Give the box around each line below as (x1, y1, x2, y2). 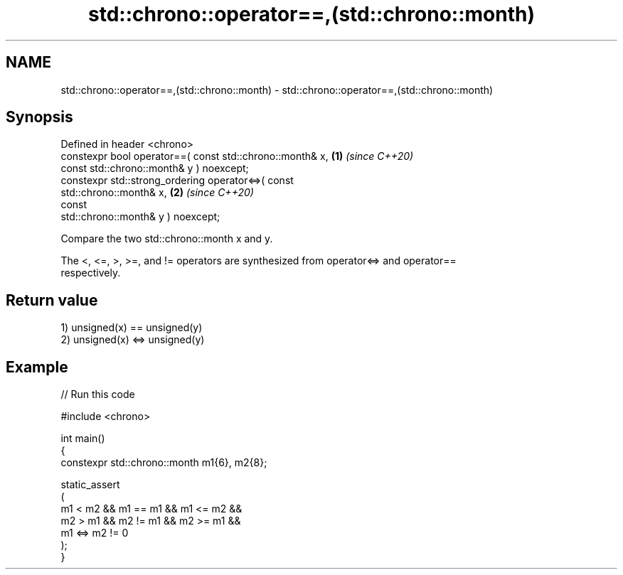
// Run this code (60, 388, 135, 401)
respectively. (60, 267, 121, 279)
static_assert (60, 478, 120, 491)
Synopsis (6, 108, 73, 127)
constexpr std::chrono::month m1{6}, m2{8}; (60, 456, 267, 469)
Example (6, 358, 68, 376)
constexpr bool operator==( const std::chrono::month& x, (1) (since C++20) (60, 150, 414, 163)
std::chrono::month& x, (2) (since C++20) (60, 186, 254, 199)
